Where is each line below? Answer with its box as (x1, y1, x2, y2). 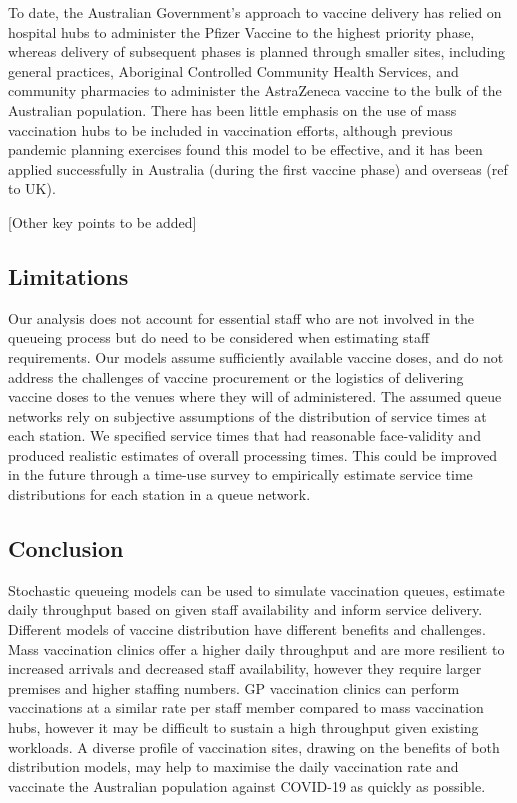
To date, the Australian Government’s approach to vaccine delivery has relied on (8, 2, 502, 22)
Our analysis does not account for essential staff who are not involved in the (8, 307, 475, 328)
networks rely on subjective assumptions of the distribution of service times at (8, 405, 487, 426)
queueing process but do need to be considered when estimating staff (8, 327, 430, 348)
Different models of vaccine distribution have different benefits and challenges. (8, 619, 486, 640)
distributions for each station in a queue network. (8, 484, 311, 505)
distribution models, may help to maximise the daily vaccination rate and (8, 756, 459, 777)
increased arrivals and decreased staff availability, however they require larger (8, 658, 482, 679)
